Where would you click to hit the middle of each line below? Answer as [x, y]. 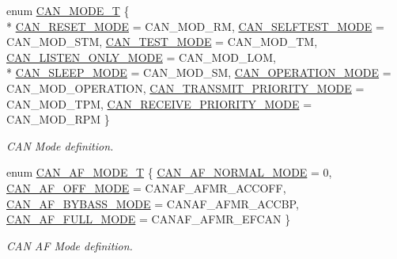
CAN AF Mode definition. [70, 245]
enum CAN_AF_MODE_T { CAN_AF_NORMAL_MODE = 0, [169, 172]
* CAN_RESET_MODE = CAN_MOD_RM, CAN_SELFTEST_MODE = [195, 26]
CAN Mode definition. [60, 145]
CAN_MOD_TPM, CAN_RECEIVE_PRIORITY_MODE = [159, 103]
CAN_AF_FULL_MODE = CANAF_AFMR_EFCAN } [149, 219]
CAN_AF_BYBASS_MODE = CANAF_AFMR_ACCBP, [153, 203]
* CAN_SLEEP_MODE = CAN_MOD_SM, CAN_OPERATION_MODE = [199, 72]
